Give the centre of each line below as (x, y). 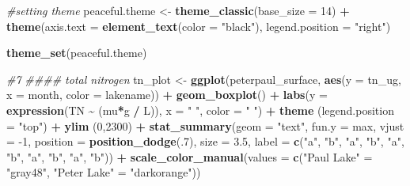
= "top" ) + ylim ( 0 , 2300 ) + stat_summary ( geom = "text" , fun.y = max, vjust (205, 125)
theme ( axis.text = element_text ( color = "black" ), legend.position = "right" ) (199, 26)
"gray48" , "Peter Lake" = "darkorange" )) (104, 172)
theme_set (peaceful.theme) (77, 53)
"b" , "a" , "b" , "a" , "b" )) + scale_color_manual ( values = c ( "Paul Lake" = (190, 156)
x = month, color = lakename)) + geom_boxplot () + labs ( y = (167, 95)
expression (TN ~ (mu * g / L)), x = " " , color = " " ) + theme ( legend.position (200, 110)
